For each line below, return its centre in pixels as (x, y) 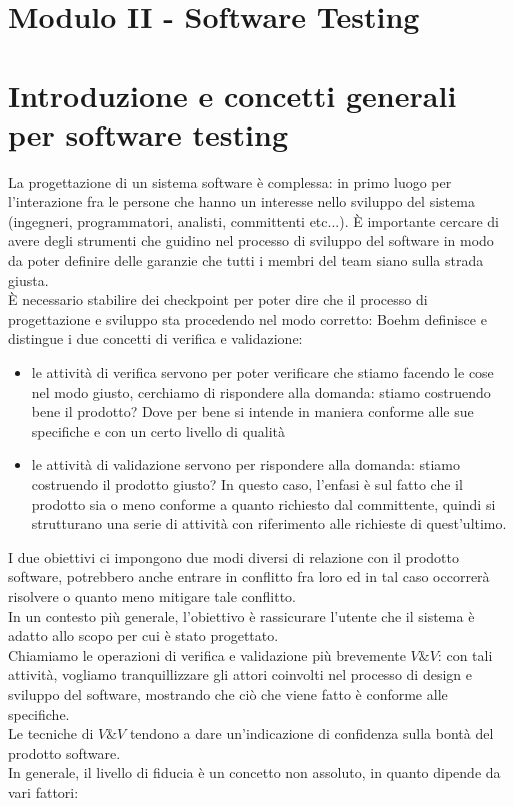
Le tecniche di (51, 733)
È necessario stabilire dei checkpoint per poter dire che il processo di (218, 299)
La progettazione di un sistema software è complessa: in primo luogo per (230, 181)
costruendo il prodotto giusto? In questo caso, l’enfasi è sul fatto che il (247, 484)
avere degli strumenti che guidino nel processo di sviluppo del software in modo (251, 240)
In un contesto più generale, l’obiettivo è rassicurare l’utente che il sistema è (241, 615)
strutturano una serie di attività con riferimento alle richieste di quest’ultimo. (269, 523)
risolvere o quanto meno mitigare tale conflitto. (152, 595)
